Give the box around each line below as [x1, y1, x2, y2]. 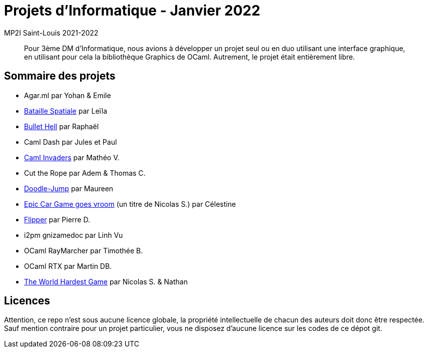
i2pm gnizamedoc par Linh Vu [24, 230, 123, 239]
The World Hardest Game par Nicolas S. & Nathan [24, 277, 188, 286]
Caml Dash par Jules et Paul [24, 137, 117, 146]
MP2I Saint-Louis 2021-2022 [4, 28, 99, 37]
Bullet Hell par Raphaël [24, 122, 99, 131]
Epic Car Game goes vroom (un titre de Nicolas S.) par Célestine [24, 199, 236, 208]
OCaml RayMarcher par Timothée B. [24, 246, 143, 255]
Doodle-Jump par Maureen [24, 184, 114, 193]
